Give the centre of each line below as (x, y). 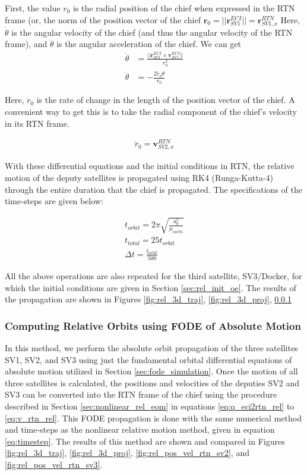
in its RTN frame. (37, 123)
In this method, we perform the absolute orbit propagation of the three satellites (151, 348)
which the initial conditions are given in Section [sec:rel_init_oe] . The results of (151, 287)
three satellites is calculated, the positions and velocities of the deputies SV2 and (152, 382)
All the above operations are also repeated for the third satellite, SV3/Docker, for (153, 276)
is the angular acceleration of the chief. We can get (149, 44)
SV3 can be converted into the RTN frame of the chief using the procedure (141, 394)
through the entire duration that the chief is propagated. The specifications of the (153, 189)
